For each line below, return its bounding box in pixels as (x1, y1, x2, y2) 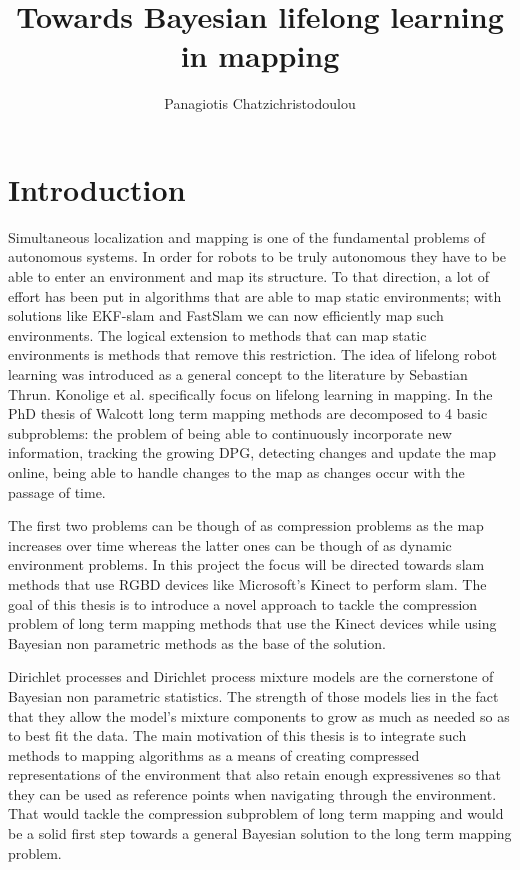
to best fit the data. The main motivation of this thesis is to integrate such (8, 725, 467, 746)
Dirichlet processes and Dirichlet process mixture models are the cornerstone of (8, 666, 494, 687)
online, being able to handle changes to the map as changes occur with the (8, 461, 465, 482)
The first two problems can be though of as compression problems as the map (8, 515, 484, 536)
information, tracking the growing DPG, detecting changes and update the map (8, 442, 496, 463)
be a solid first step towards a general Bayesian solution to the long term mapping (8, 823, 512, 844)
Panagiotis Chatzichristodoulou (164, 93, 356, 114)
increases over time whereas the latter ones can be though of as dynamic (8, 534, 452, 555)
